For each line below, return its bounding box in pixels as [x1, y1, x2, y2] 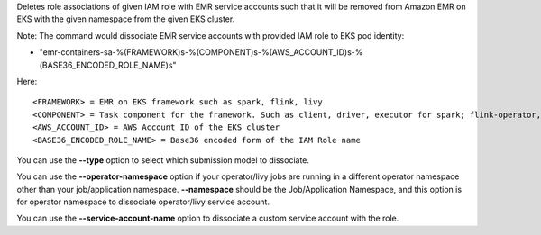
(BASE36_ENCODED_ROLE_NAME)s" [39, 59, 177, 70]
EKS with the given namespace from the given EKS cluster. [16, 14, 235, 24]
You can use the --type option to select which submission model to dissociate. [16, 154, 310, 166]
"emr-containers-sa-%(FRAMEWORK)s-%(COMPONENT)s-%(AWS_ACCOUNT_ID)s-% [39, 47, 363, 58]
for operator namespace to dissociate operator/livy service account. [16, 196, 270, 207]
